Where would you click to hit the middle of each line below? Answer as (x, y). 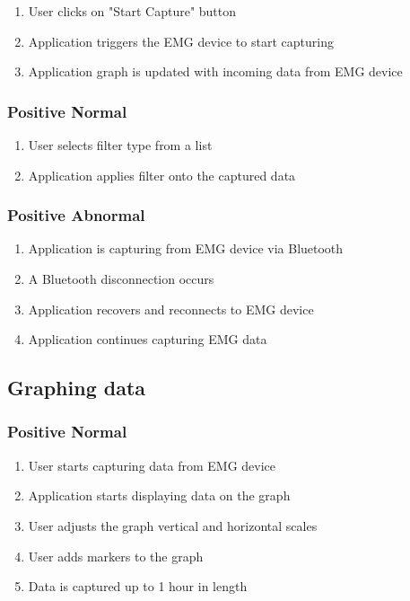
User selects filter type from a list (120, 145)
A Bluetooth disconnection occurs (121, 278)
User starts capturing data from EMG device (152, 465)
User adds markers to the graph (116, 556)
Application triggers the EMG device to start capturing (181, 41)
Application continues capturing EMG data (148, 339)
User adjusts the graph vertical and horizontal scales (173, 525)
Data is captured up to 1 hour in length (138, 586)
